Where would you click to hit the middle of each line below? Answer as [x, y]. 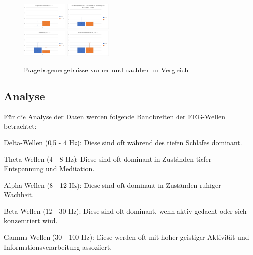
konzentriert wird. [31, 220]
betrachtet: [20, 126]
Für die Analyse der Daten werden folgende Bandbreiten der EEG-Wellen [115, 116]
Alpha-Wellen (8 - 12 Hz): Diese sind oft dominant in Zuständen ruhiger [113, 185]
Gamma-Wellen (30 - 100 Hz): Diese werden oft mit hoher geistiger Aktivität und [126, 237]
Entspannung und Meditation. [49, 169]
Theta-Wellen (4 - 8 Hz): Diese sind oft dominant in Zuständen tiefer [108, 159]
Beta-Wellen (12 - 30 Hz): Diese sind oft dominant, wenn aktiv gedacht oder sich [125, 211]
